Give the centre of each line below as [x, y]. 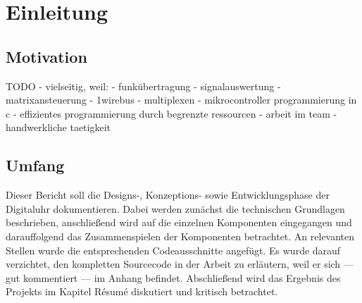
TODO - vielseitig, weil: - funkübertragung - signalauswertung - [143, 86]
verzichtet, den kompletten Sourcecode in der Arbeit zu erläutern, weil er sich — [180, 264]
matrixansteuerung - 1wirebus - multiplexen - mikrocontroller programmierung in [181, 100]
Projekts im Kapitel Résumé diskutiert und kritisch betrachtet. [142, 291]
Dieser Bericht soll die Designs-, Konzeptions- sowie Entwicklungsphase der [168, 195]
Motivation [46, 56]
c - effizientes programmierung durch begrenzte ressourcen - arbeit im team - [171, 113]
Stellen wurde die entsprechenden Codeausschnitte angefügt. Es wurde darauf [173, 250]
